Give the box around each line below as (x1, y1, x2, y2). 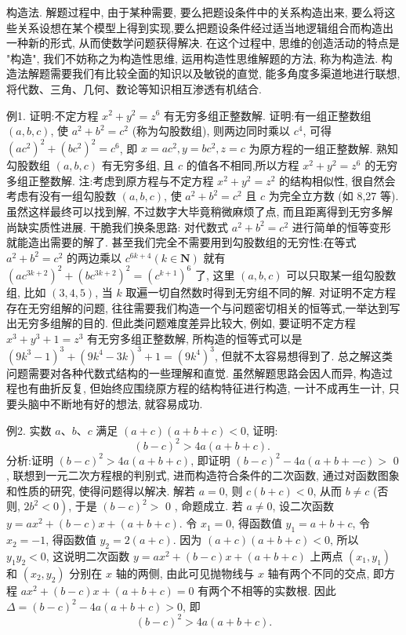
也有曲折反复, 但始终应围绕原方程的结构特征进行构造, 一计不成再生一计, (16, 380, 385, 396)
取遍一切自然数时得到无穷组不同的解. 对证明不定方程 (125, 283, 396, 300)
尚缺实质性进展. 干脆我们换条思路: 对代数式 (6, 218, 229, 235)
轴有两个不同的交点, (267, 565, 370, 582)
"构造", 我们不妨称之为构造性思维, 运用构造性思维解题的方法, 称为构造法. (6, 49, 379, 66)
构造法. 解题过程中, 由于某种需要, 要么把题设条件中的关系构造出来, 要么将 (6, 4, 385, 20)
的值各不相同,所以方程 (186, 157, 299, 173)
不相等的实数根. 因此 (230, 582, 336, 599)
